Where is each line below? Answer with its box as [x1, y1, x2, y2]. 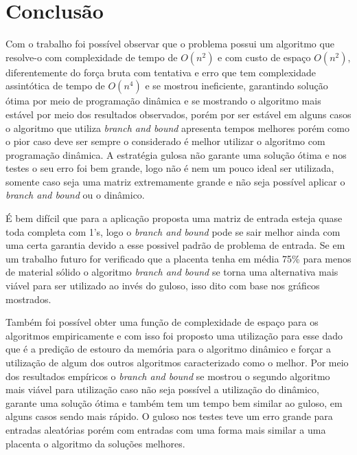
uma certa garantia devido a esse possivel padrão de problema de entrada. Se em [5, 238, 345, 252]
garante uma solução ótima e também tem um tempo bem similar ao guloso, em [5, 395, 343, 410]
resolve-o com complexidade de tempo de [5, 49, 178, 64]
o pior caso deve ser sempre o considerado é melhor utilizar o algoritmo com [5, 134, 325, 148]
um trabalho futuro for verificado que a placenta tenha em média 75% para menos [5, 251, 352, 265]
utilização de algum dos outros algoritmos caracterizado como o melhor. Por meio [5, 355, 349, 369]
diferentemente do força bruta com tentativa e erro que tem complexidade [5, 65, 316, 79]
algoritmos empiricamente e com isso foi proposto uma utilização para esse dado [5, 328, 343, 342]
